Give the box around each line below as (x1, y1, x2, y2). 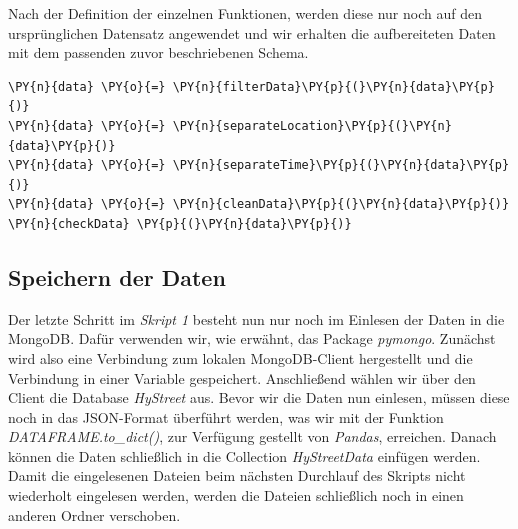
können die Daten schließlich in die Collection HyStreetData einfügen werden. (8, 445, 481, 466)
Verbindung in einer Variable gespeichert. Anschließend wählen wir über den (8, 367, 476, 388)
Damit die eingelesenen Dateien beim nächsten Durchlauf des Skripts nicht (8, 465, 466, 486)
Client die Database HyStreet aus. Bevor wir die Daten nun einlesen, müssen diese (8, 387, 510, 408)
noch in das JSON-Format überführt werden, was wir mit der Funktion (8, 406, 444, 427)
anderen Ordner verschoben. (8, 504, 181, 525)
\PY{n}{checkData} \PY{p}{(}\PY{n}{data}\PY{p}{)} (8, 216, 352, 231)
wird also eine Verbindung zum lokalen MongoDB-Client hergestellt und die (8, 347, 473, 368)
